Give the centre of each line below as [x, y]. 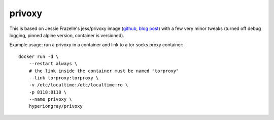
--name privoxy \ [50, 99]
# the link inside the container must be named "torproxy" [104, 71]
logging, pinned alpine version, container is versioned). [67, 35]
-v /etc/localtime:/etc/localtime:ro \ [78, 85]
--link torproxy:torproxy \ [64, 78]
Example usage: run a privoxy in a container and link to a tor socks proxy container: [96, 45]
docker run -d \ [39, 56]
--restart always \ [53, 64]
